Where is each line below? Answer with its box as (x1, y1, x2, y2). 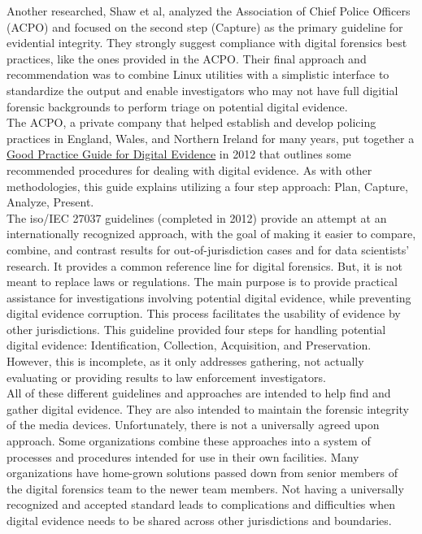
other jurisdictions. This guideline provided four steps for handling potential (7, 320, 386, 337)
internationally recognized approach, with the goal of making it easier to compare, (7, 225, 416, 242)
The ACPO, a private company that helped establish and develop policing (7, 114, 376, 131)
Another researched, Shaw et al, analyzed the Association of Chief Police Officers (7, 2, 411, 19)
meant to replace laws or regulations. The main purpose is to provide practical (7, 273, 398, 290)
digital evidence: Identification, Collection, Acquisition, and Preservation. (7, 336, 372, 354)
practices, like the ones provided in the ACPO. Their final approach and (7, 50, 367, 67)
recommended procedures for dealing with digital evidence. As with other (7, 161, 372, 178)
